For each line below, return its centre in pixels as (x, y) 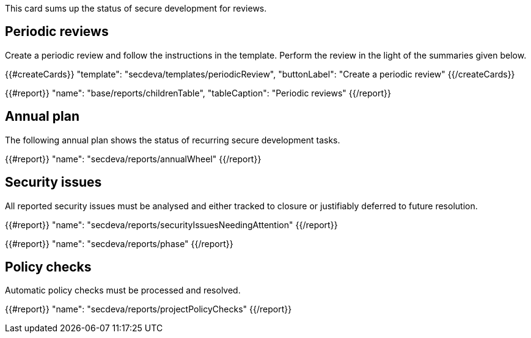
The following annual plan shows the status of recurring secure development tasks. (173, 140)
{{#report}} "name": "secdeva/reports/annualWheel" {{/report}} (133, 159)
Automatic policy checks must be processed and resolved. (123, 290)
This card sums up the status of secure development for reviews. (136, 8)
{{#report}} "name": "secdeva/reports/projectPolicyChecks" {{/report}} (148, 309)
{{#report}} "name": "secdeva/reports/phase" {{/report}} (119, 243)
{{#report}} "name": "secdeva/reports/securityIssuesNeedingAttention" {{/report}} (171, 225)
